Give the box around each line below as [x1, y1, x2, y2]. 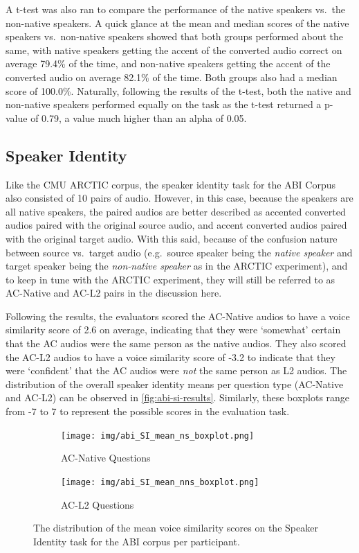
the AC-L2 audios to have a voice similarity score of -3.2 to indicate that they [6, 349, 335, 364]
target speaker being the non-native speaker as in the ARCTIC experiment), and [6, 258, 348, 273]
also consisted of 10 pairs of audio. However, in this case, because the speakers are [6, 191, 353, 205]
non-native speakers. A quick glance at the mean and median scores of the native [6, 15, 349, 30]
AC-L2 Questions [61, 497, 134, 511]
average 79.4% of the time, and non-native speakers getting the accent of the [6, 56, 331, 71]
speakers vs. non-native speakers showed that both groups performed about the [6, 29, 344, 44]
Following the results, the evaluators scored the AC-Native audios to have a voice [6, 308, 350, 323]
